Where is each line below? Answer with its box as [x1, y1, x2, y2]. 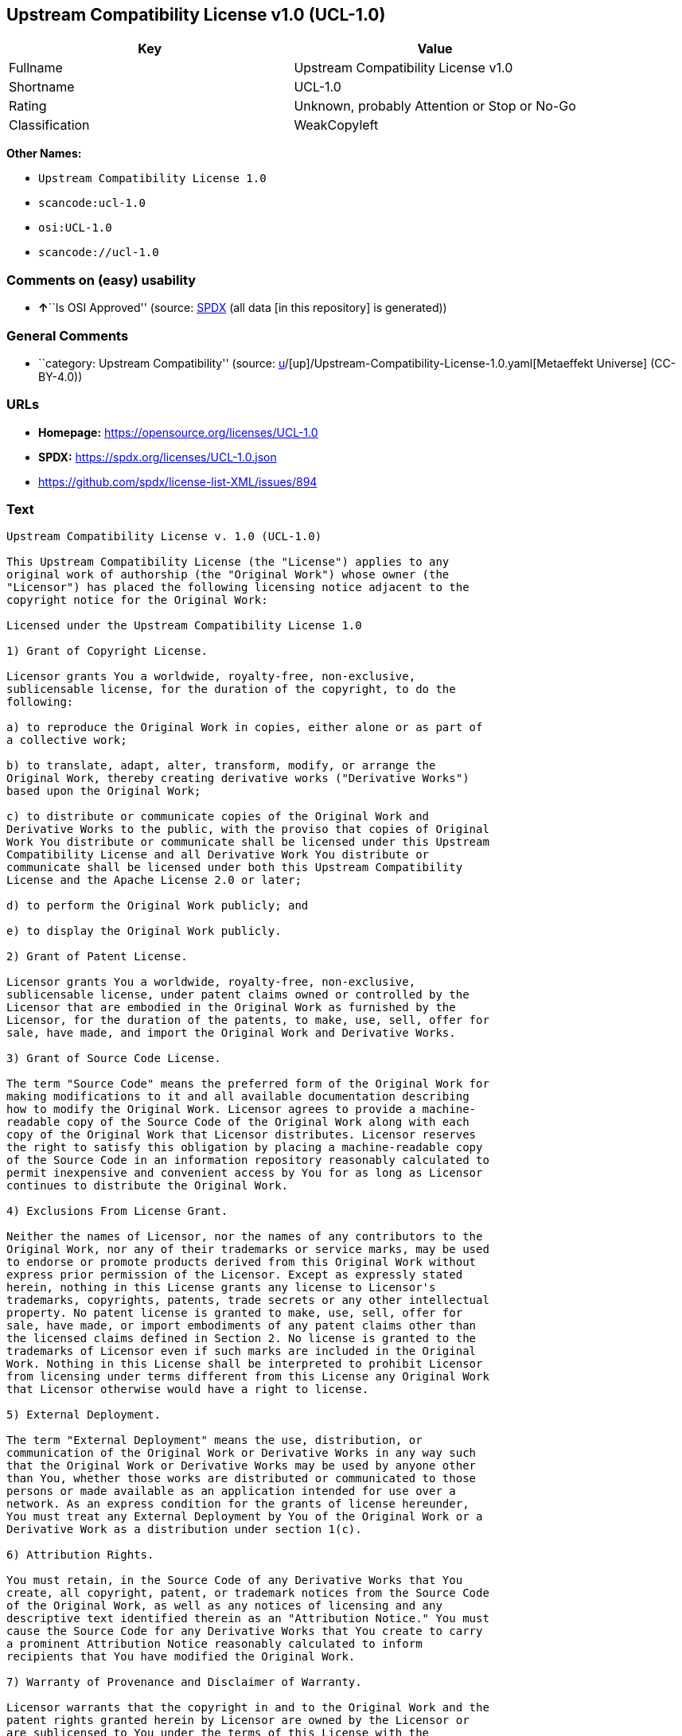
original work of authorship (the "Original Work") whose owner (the [6, 568, 450, 582]
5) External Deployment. [6, 1408, 161, 1422]
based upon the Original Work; [6, 784, 201, 798]
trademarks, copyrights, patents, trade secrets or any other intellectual [6, 1294, 489, 1307]
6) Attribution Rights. [6, 1548, 154, 1562]
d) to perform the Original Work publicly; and [6, 899, 309, 913]
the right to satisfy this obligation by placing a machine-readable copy [6, 1141, 483, 1154]
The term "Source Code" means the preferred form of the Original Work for [6, 1077, 489, 1091]
